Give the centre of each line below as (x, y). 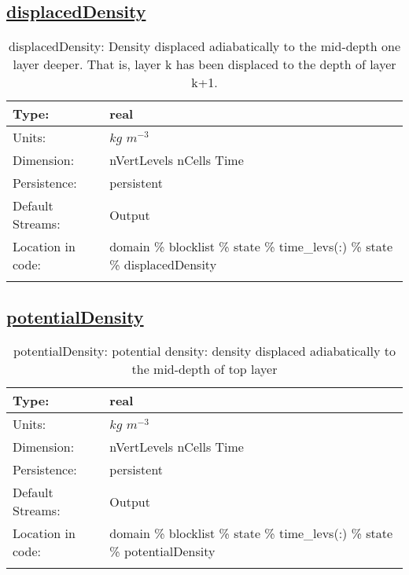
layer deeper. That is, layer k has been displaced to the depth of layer (204, 64)
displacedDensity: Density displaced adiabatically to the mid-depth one (204, 46)
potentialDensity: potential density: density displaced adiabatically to (204, 351)
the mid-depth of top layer (204, 369)
